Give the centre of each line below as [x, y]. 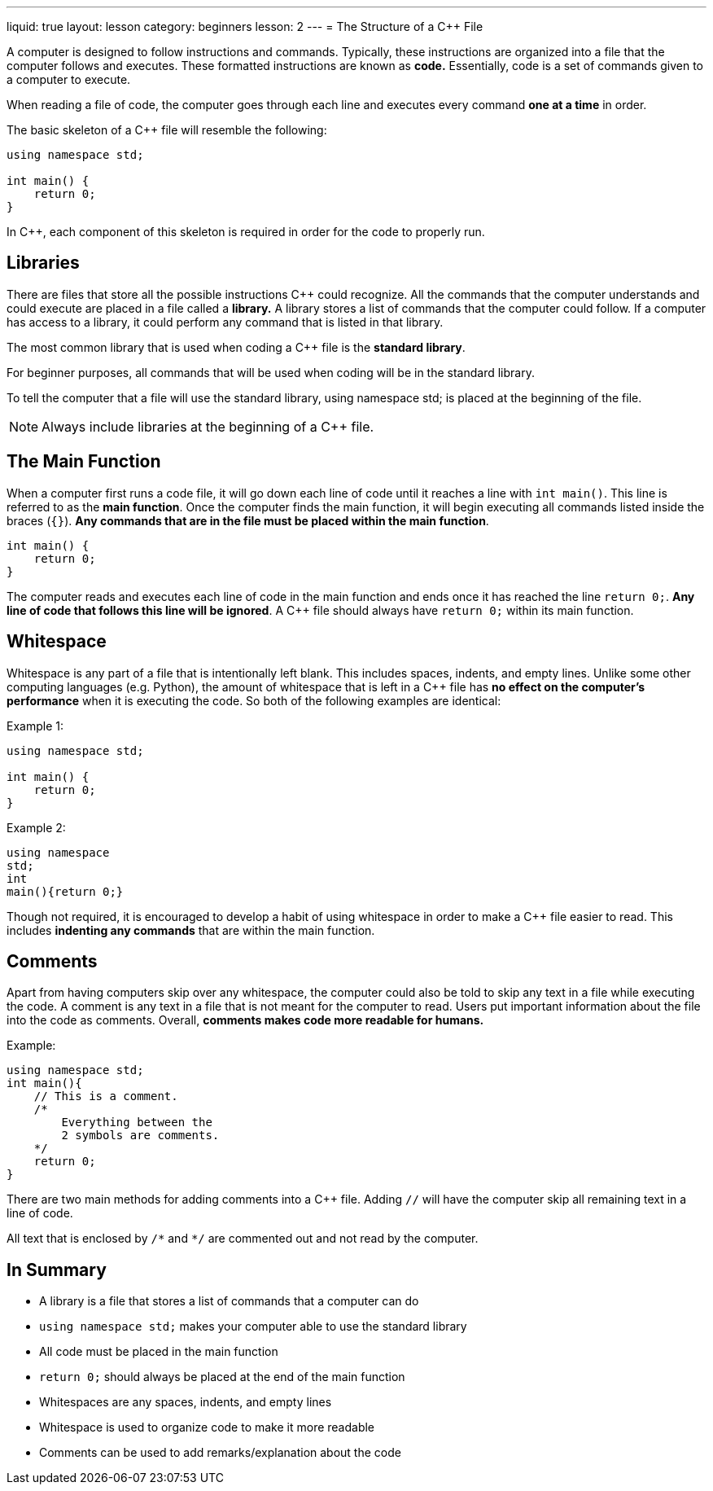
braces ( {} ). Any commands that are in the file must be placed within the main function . [248, 520]
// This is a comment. [106, 1096]
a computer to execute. [69, 79]
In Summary [57, 1270]
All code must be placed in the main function [159, 1352]
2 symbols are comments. [140, 1136]
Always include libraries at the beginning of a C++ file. [208, 426]
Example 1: [35, 726]
